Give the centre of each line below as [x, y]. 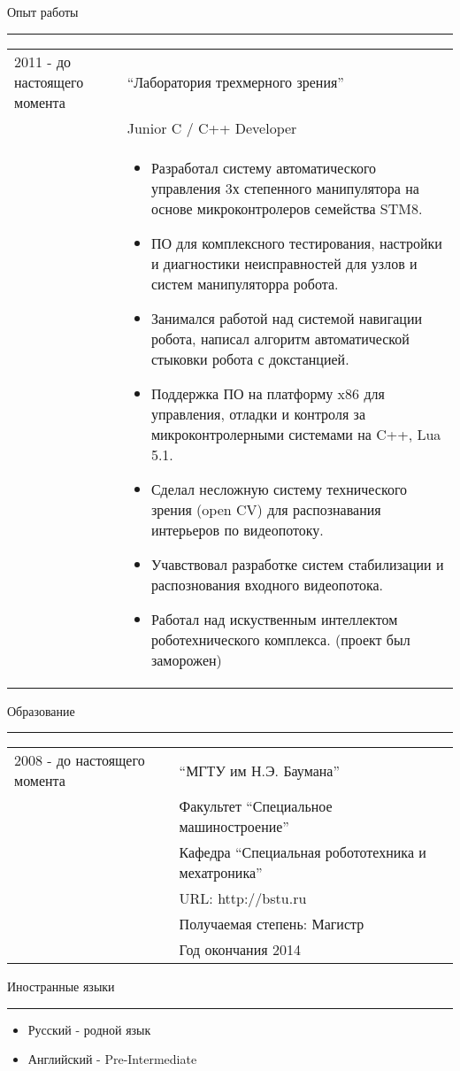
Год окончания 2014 [240, 950]
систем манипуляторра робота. [245, 283]
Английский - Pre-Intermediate [112, 1059]
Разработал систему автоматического [264, 167]
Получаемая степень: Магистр [272, 924]
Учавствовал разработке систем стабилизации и [297, 564]
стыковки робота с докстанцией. [250, 358]
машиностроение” [234, 827]
